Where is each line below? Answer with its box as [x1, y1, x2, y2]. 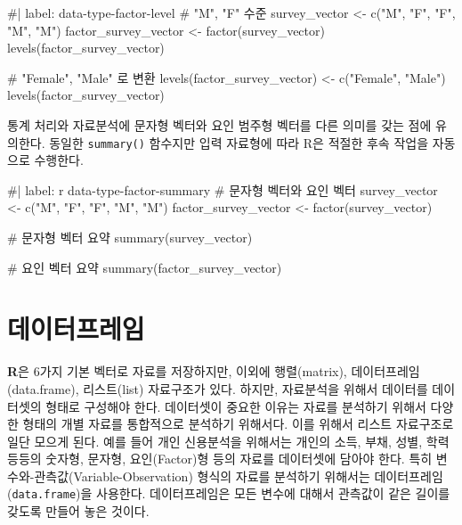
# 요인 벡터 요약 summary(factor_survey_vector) [7, 258, 282, 276]
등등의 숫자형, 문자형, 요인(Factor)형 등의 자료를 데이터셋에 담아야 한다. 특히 [7, 449, 433, 468]
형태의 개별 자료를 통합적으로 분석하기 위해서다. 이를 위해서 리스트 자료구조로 [22, 414, 454, 433]
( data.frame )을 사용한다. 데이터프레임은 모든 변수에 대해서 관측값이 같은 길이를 [7, 484, 450, 503]
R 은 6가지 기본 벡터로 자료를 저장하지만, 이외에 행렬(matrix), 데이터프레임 [7, 362, 420, 381]
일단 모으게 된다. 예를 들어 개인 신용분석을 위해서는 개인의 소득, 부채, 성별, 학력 [7, 431, 450, 450]
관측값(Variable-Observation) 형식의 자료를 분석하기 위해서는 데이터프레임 [34, 466, 443, 485]
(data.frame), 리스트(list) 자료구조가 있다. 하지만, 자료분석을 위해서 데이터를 [7, 379, 428, 398]
